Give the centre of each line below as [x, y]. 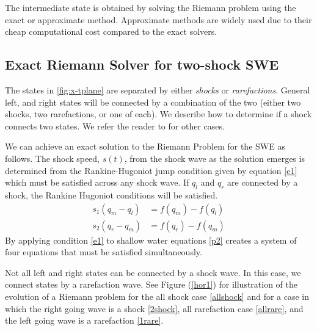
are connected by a [263, 182]
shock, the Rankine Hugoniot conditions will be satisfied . [111, 195]
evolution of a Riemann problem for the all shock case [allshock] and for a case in [157, 296]
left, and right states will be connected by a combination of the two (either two [153, 102]
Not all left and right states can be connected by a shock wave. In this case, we [153, 272]
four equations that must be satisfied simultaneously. [104, 252]
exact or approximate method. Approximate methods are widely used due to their [158, 19]
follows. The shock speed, [52, 158]
